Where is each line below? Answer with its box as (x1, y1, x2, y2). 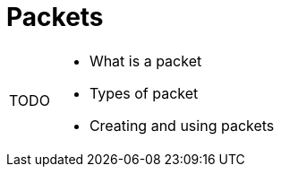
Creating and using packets (89, 116, 275, 135)
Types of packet (89, 83, 199, 102)
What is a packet (89, 51, 202, 70)
